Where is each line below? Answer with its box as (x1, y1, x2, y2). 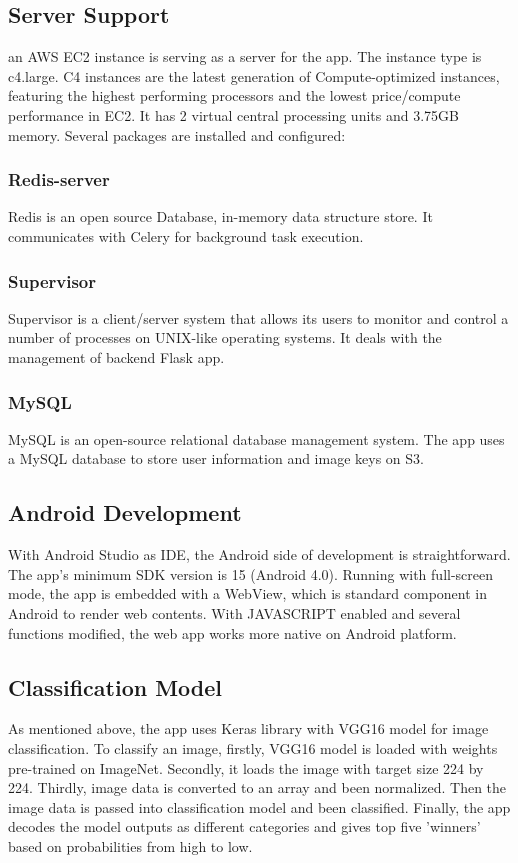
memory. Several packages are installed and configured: (8, 124, 346, 145)
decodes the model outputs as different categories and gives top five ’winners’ (8, 816, 481, 837)
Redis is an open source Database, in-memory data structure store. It (8, 206, 433, 227)
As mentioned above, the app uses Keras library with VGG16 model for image (8, 718, 489, 739)
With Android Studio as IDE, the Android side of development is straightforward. (8, 544, 511, 565)
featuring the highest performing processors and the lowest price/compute (8, 85, 461, 106)
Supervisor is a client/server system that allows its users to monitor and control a (8, 307, 509, 328)
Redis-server (8, 167, 110, 192)
